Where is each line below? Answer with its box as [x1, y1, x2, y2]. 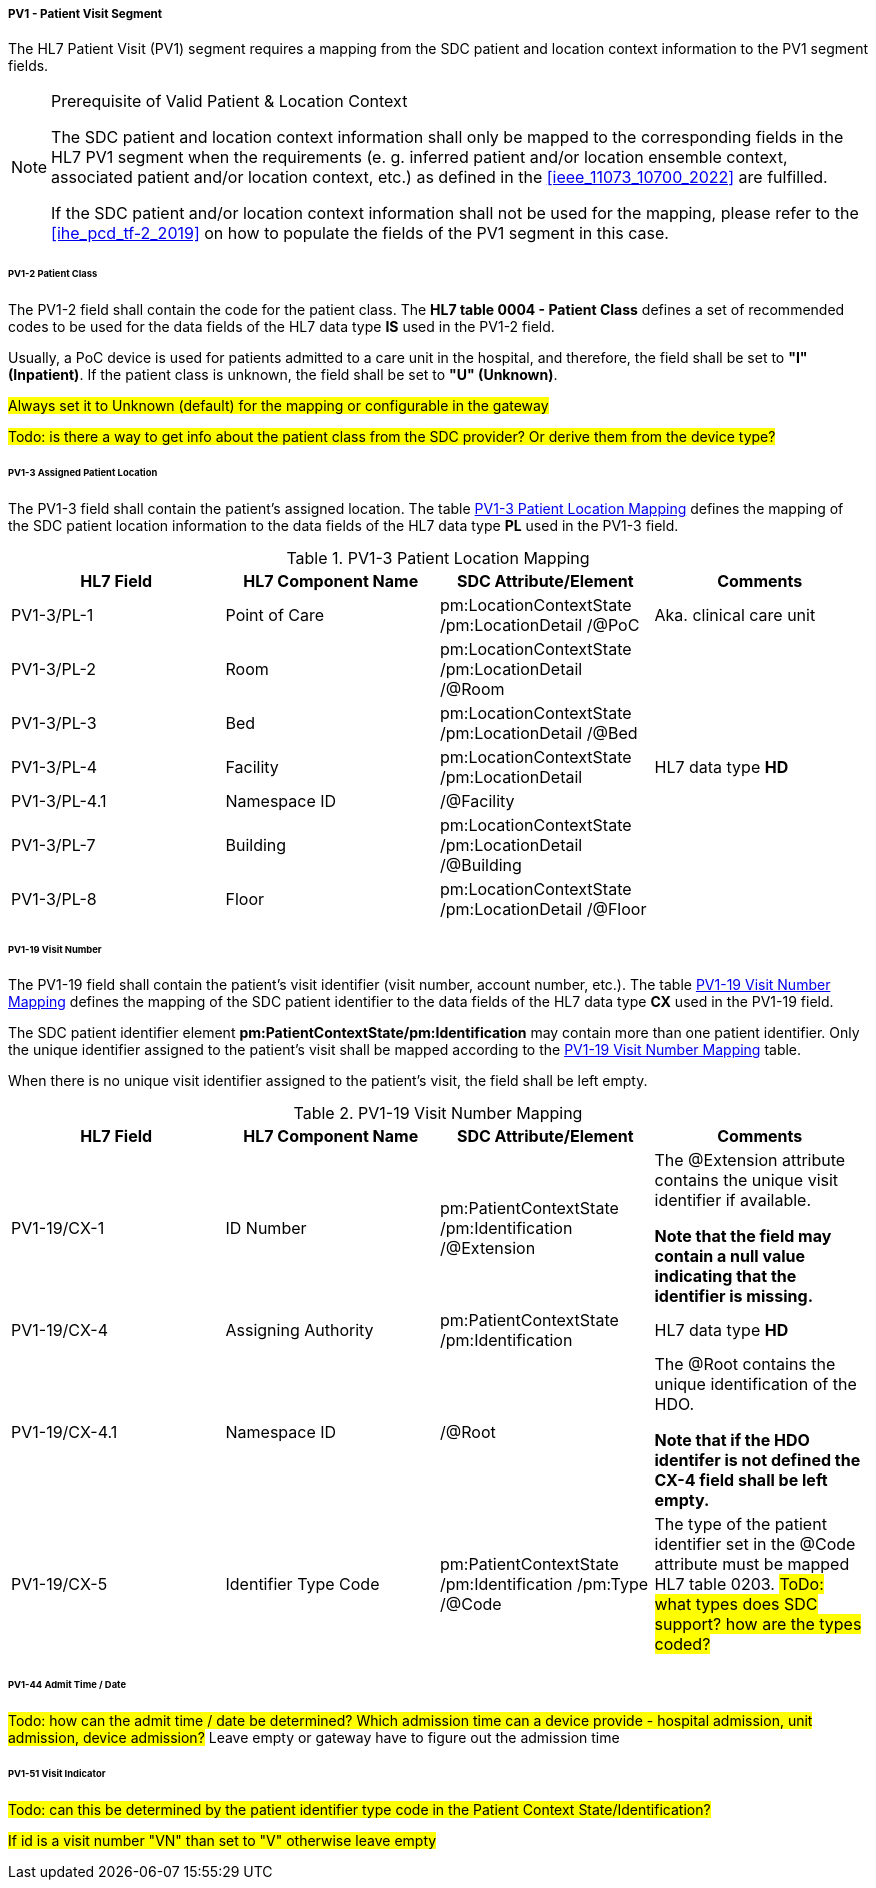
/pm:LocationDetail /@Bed [440, 722, 638, 743]
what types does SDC [654, 1594, 818, 1615]
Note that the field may [654, 1226, 832, 1247]
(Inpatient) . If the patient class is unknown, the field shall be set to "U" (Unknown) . [8, 366, 558, 384]
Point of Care [225, 604, 325, 625]
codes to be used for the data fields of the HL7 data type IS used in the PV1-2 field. [8, 318, 555, 336]
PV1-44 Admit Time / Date [8, 1679, 127, 1691]
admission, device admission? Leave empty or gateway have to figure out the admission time [8, 1729, 620, 1747]
